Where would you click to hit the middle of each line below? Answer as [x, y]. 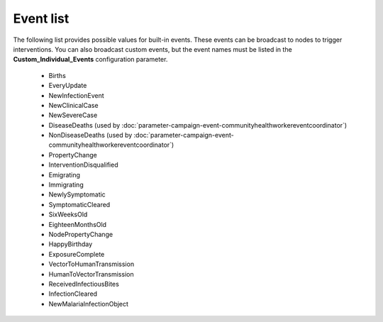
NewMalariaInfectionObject [89, 304]
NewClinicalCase [73, 105]
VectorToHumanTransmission [91, 264]
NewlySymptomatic [77, 194]
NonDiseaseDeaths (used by [90, 135]
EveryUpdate [68, 86]
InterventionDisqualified [83, 165]
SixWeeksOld [68, 215]
